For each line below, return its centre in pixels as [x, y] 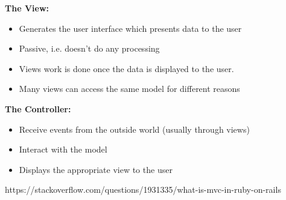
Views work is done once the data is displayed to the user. [126, 68]
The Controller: [38, 108]
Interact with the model [63, 149]
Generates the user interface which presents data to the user [130, 28]
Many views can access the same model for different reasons [129, 89]
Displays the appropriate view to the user [96, 169]
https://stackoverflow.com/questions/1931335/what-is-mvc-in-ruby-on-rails [143, 189]
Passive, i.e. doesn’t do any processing [89, 48]
